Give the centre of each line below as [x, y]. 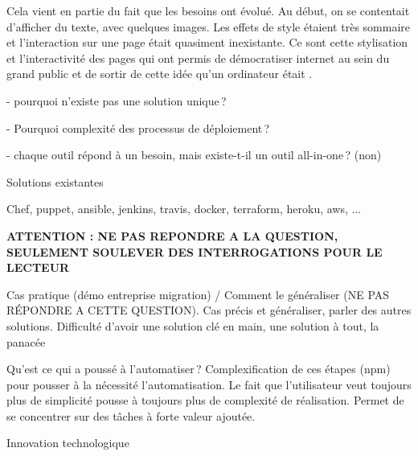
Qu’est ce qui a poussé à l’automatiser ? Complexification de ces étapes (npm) [199, 369]
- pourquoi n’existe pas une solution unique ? [117, 100]
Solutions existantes [55, 181]
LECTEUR [38, 267]
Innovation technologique [68, 443]
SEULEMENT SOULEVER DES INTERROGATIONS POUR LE [195, 251]
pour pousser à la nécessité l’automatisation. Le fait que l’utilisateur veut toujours [209, 384]
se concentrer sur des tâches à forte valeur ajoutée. [131, 415]
